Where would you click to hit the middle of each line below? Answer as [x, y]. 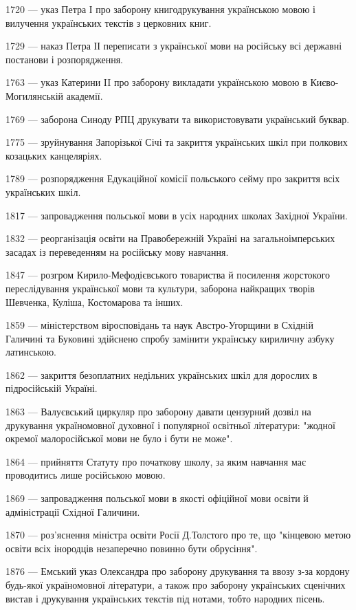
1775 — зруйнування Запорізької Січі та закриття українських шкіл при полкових [177, 142]
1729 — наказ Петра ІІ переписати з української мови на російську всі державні [174, 46]
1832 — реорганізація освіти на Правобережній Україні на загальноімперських [170, 238]
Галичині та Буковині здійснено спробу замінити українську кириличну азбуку [170, 338]
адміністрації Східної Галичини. [73, 511]
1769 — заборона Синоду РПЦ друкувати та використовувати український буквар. [178, 119]
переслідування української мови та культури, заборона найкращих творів [160, 288]
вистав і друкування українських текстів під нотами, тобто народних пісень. [165, 598]
